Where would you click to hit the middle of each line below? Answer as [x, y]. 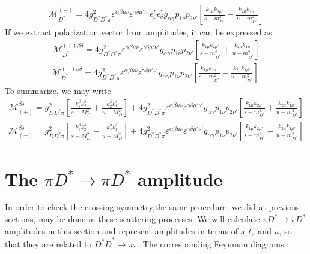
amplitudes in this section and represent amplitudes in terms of [121, 230]
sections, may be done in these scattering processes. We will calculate [132, 219]
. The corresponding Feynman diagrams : [213, 244]
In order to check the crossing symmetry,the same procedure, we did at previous [152, 207]
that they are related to [48, 244]
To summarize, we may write [58, 90]
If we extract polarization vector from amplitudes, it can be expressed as [138, 32]
